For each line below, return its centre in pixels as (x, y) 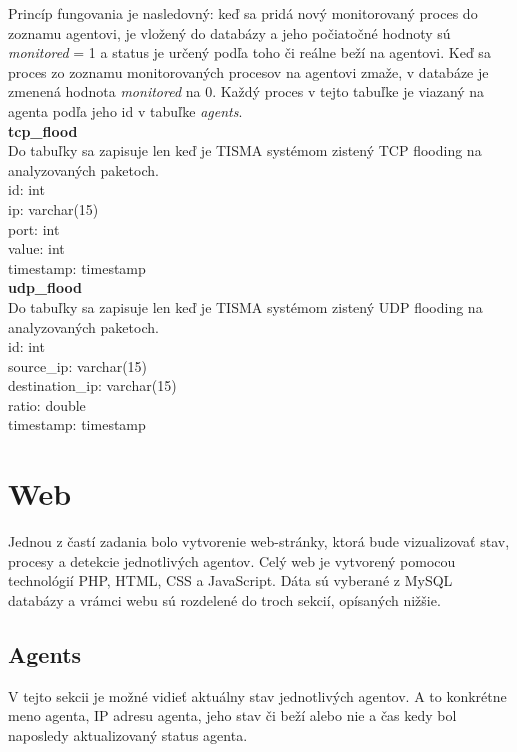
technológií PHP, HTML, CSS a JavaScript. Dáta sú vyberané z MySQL (230, 580)
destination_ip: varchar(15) (92, 385)
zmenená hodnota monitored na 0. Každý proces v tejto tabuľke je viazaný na (246, 91)
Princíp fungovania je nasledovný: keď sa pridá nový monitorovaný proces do (243, 13)
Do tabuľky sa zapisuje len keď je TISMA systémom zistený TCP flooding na (245, 150)
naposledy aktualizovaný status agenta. (128, 734)
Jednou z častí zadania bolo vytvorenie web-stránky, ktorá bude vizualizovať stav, (259, 541)
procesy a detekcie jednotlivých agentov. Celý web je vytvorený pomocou (232, 560)
